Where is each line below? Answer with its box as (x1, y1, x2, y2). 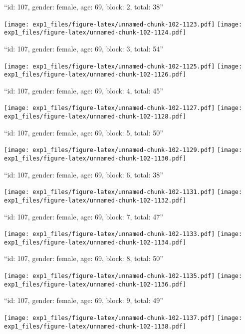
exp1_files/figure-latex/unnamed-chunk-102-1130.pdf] (4, 154, 187, 162)
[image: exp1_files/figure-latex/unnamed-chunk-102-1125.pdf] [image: (4, 62, 243, 70)
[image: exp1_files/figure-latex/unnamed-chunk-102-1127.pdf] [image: (4, 104, 243, 112)
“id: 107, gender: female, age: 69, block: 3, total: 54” (4, 43, 163, 53)
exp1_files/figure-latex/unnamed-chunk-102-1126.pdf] (4, 71, 187, 78)
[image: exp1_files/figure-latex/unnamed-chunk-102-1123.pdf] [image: (4, 20, 243, 28)
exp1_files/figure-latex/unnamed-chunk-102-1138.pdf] (4, 322, 187, 330)
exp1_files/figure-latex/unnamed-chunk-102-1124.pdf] (4, 29, 187, 36)
